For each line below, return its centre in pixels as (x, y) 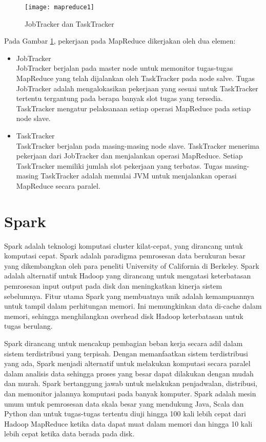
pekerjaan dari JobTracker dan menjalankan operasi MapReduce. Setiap (129, 156)
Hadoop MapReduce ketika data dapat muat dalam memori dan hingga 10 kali (128, 423)
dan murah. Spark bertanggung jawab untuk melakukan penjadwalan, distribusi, (131, 383)
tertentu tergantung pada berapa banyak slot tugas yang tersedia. (119, 98)
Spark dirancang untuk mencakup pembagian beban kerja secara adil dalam (124, 343)
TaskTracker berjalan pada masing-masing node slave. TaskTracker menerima (138, 145)
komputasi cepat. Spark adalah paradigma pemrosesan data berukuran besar (125, 256)
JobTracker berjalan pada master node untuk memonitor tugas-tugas (125, 68)
